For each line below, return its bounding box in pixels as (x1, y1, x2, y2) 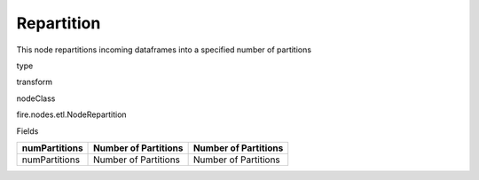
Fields (16, 125, 39, 137)
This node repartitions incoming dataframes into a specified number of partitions (16, 44, 312, 55)
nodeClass (16, 93, 56, 104)
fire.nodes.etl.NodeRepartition (16, 109, 128, 120)
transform (16, 76, 53, 88)
